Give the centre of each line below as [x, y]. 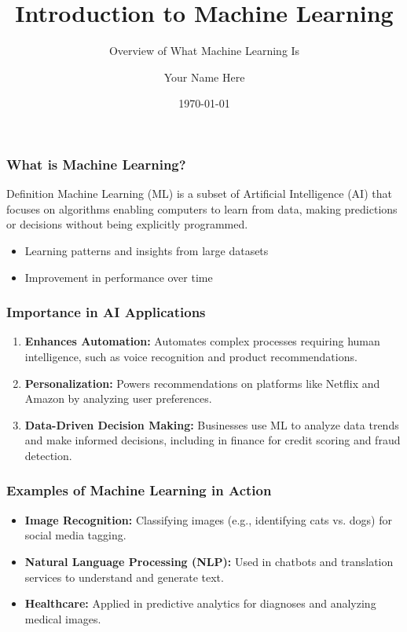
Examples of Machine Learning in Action [139, 490]
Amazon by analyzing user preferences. [118, 398]
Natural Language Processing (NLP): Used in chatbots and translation [209, 561]
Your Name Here [204, 77]
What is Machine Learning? [96, 164]
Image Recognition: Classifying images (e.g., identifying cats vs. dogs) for [208, 519]
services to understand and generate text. [124, 577]
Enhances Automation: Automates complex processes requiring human [202, 341]
